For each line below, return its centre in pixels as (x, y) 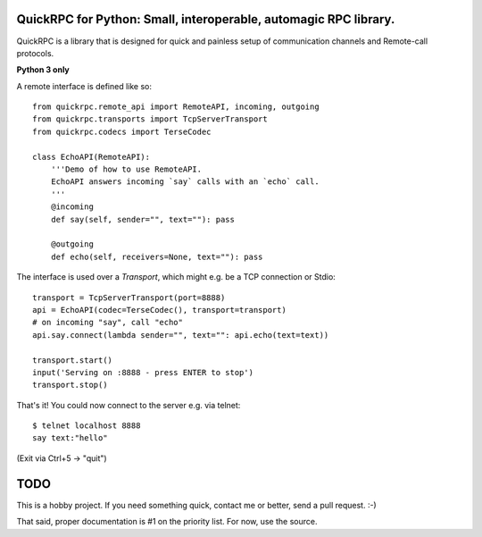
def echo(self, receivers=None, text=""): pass (157, 256)
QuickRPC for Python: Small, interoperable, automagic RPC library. (206, 19)
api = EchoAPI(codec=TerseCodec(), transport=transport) (160, 310)
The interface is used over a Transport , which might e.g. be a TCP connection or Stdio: (176, 277)
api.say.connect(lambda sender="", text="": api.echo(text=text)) (181, 335)
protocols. (35, 53)
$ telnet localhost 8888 (87, 426)
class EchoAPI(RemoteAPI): (91, 157)
